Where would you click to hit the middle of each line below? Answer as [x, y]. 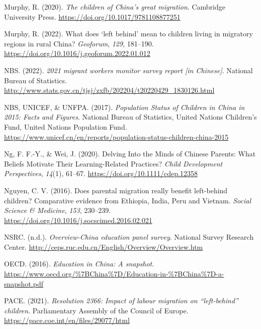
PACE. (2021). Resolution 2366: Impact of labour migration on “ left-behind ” [121, 300]
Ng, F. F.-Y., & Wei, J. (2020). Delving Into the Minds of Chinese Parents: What [130, 154]
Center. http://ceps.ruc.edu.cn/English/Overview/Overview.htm [104, 246]
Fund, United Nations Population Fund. [66, 126]
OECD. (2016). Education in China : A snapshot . [79, 264]
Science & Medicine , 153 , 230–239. [58, 210]
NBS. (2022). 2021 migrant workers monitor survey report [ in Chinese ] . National [128, 70]
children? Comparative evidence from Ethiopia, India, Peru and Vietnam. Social [127, 200]
